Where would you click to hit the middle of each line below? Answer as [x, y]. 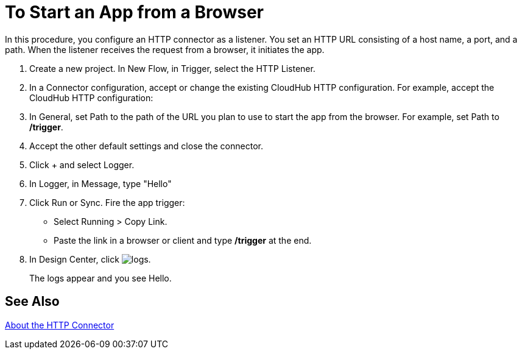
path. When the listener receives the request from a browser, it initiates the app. [165, 49]
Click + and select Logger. [82, 165]
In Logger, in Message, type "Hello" [101, 183]
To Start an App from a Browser [134, 12]
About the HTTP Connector [60, 325]
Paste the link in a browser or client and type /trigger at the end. [183, 240]
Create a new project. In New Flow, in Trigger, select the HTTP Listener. [172, 68]
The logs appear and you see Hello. [101, 278]
